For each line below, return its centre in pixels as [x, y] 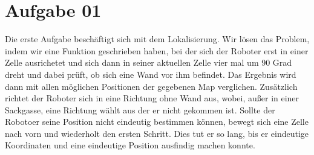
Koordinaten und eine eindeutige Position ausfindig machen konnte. [130, 145]
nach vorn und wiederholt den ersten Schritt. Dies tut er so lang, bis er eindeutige [157, 133]
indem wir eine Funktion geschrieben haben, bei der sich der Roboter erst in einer [157, 50]
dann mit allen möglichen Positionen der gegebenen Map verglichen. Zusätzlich [151, 86]
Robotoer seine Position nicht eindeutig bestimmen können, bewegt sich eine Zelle [157, 122]
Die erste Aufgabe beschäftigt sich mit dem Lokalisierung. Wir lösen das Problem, [157, 39]
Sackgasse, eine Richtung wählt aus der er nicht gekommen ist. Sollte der [140, 109]
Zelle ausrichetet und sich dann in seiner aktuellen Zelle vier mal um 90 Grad [149, 62]
